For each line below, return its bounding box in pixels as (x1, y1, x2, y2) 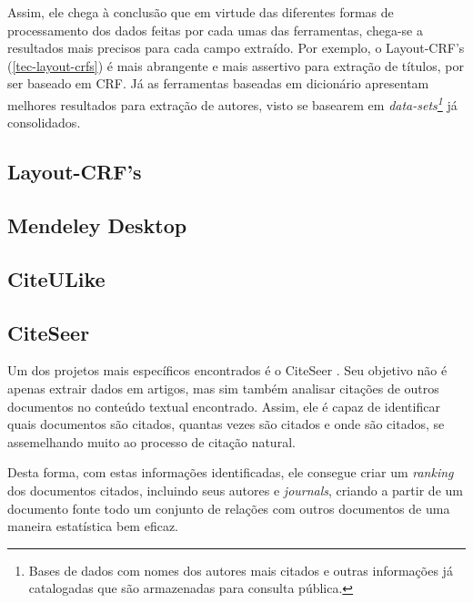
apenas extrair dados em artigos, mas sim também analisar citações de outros (7, 378, 439, 397)
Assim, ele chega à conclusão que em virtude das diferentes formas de (7, 3, 394, 21)
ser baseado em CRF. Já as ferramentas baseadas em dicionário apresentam (7, 74, 429, 93)
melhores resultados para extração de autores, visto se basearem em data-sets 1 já (7, 92, 458, 114)
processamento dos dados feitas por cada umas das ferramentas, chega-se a (7, 20, 423, 39)
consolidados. (7, 113, 81, 132)
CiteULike (7, 264, 106, 292)
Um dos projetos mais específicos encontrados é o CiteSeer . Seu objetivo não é (7, 361, 448, 380)
